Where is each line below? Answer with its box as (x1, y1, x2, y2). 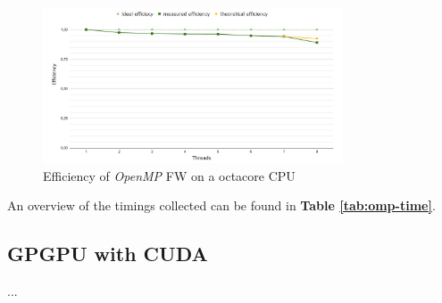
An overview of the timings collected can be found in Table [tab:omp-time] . (7, 196, 436, 215)
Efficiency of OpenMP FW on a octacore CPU (43, 166, 296, 184)
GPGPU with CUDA (7, 240, 208, 267)
